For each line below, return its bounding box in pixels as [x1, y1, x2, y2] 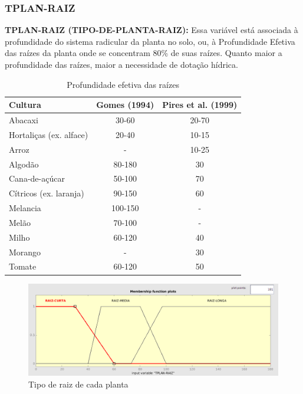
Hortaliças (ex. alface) [9, 128, 88, 140]
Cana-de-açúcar [9, 172, 65, 185]
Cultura [9, 98, 41, 111]
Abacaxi [9, 114, 38, 126]
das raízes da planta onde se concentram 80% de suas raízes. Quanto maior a [5, 47, 282, 59]
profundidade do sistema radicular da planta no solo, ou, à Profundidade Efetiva [5, 35, 295, 47]
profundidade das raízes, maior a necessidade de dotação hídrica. [5, 58, 238, 70]
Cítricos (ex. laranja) [9, 187, 84, 199]
